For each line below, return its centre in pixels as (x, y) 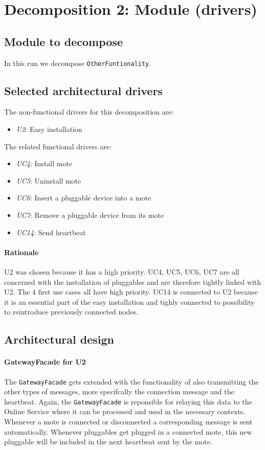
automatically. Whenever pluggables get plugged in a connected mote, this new (128, 431)
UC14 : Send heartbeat (51, 232)
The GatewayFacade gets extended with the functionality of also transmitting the (131, 381)
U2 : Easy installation (49, 129)
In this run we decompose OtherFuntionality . (78, 63)
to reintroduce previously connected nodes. (71, 312)
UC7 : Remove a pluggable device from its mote (90, 215)
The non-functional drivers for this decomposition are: (89, 112)
